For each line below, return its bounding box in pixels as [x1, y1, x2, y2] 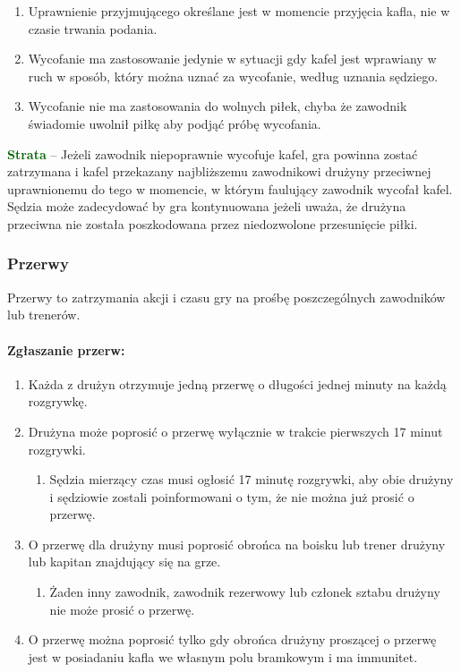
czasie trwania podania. [28, 19, 158, 38]
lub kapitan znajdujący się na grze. [28, 552, 221, 571]
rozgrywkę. [28, 392, 88, 411]
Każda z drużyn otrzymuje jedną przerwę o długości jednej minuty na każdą [28, 374, 447, 393]
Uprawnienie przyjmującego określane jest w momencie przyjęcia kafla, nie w [28, 2, 450, 20]
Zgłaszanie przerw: [7, 340, 125, 359]
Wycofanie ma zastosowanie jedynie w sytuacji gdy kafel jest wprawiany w [28, 49, 437, 68]
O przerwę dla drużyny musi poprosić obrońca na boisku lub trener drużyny [28, 534, 446, 553]
